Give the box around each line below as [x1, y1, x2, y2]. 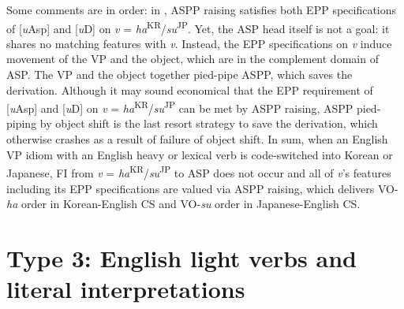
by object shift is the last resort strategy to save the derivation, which [39, 115, 378, 132]
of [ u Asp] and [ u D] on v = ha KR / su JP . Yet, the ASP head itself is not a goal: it [6, 17, 390, 36]
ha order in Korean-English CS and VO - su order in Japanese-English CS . [6, 195, 361, 212]
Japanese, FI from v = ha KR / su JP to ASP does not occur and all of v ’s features [6, 162, 391, 181]
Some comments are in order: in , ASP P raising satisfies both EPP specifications [6, 2, 397, 17]
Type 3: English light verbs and [6, 241, 357, 274]
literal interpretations [6, 273, 245, 305]
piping [6, 115, 37, 132]
